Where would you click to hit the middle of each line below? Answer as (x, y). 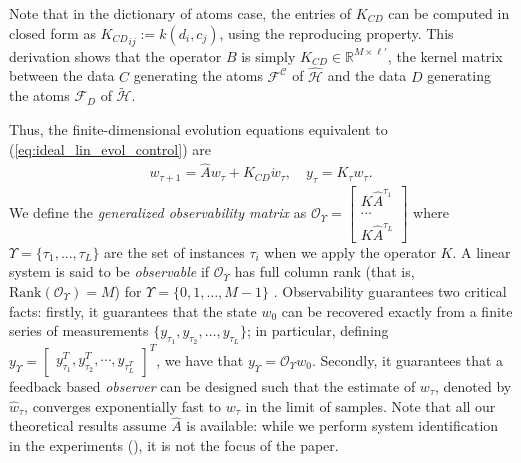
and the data (367, 75)
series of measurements (79, 330)
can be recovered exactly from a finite (397, 310)
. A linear (481, 251)
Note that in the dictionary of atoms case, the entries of (180, 13)
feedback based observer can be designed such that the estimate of (212, 385)
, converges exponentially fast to (123, 405)
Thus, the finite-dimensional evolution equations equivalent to (198, 129)
